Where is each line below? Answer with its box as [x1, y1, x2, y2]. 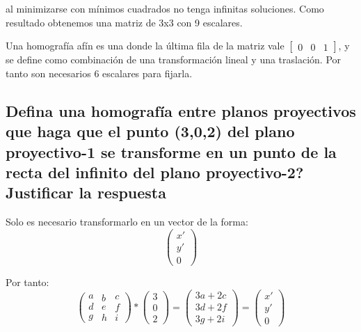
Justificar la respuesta [6, 182, 166, 203]
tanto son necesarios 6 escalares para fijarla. [6, 65, 193, 80]
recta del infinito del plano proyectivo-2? [6, 161, 304, 182]
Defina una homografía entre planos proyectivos [6, 100, 356, 121]
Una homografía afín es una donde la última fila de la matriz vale [6, 38, 284, 53]
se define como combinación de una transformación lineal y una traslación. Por [6, 52, 342, 67]
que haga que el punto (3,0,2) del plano [6, 120, 295, 142]
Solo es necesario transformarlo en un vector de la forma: [6, 214, 248, 229]
